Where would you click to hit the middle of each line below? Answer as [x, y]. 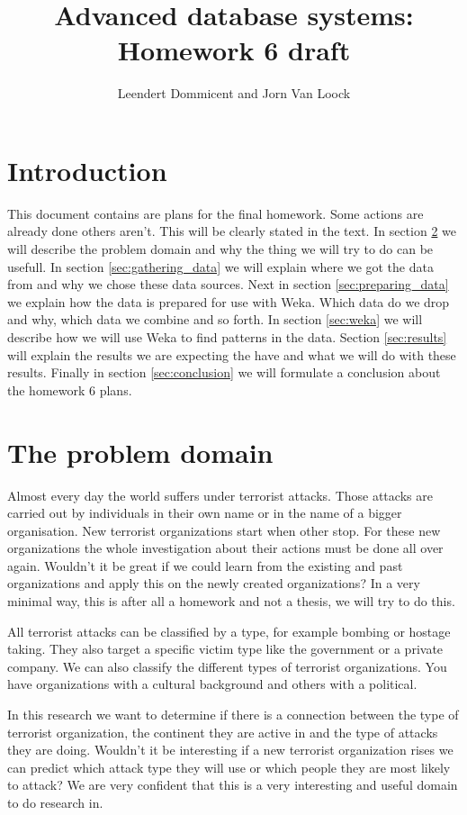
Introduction [87, 170]
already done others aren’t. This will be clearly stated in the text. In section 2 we [232, 231]
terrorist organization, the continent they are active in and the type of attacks [223, 732]
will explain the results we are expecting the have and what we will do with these [232, 354]
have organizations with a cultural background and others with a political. [212, 684]
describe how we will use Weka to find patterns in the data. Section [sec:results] [227, 337]
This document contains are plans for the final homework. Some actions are [216, 213]
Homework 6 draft [234, 50]
